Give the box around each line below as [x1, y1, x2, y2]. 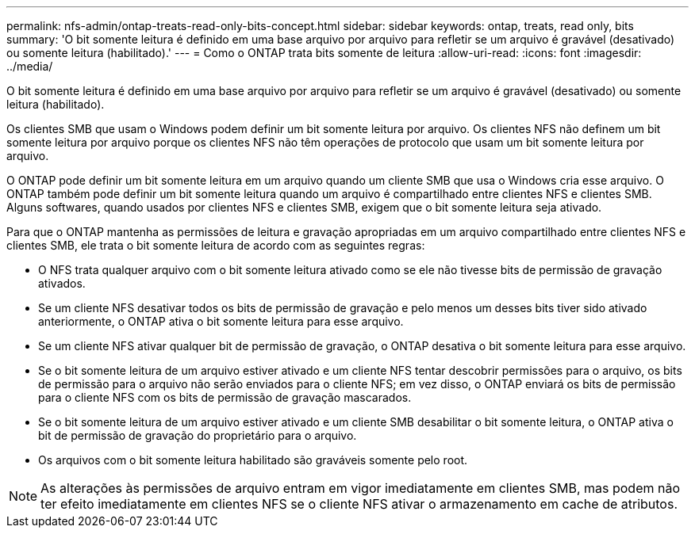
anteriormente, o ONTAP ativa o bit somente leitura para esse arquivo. [38, 315, 404, 328]
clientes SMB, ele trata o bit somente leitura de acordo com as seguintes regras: [6, 238, 425, 252]
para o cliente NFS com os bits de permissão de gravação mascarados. [38, 391, 412, 404]
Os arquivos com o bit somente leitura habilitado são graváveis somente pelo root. [38, 453, 468, 467]
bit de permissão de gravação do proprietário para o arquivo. [38, 429, 357, 442]
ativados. [38, 277, 86, 290]
